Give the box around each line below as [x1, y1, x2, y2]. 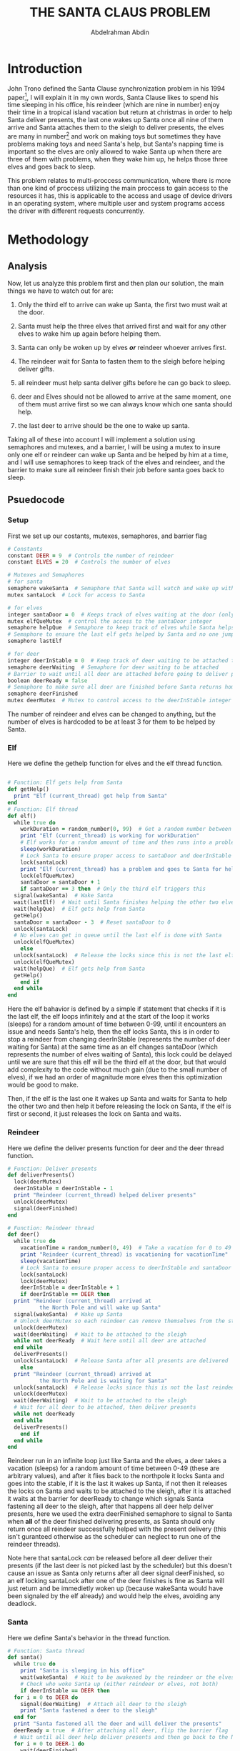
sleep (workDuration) [20, 846, 81, 853]
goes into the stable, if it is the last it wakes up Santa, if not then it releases [7, 1480, 228, 1488]
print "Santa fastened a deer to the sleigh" [20, 1707, 159, 1715]
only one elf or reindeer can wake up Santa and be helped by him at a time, [7, 451, 229, 459]
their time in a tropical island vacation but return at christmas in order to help [7, 108, 233, 116]
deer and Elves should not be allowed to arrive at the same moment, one [17, 392, 231, 401]
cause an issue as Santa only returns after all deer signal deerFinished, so [7, 1569, 225, 1577]
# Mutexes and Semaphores [7, 572, 84, 579]
